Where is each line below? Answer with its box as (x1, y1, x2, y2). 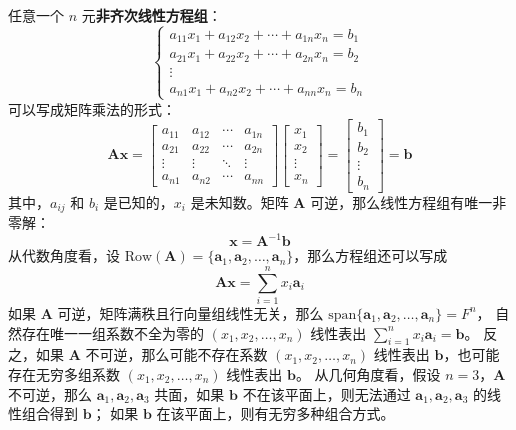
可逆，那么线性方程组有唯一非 (310, 191, 507, 212)
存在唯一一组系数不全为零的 (21, 322, 204, 343)
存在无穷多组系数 (8, 363, 120, 384)
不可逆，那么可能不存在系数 (85, 344, 268, 365)
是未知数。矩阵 (190, 191, 289, 212)
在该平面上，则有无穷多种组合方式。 (156, 403, 395, 424)
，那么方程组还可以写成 (293, 245, 448, 266)
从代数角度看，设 (8, 245, 120, 266)
